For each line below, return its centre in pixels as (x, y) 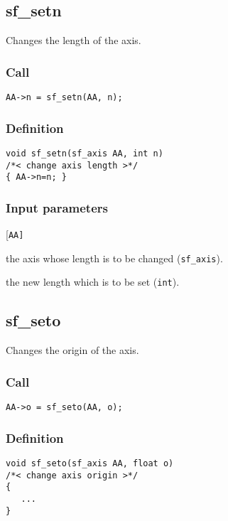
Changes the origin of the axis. (72, 350)
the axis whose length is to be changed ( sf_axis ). (114, 258)
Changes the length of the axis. (74, 40)
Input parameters (57, 207)
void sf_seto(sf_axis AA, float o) (90, 463)
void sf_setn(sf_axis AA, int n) (85, 153)
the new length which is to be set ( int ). (93, 282)
